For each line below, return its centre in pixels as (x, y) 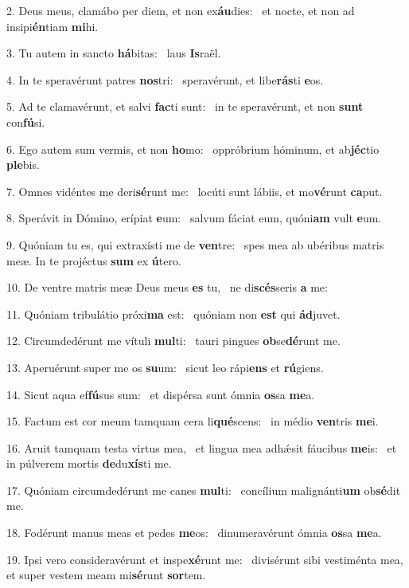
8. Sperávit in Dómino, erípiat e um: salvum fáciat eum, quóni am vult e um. (194, 218)
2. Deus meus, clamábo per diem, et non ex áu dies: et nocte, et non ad (181, 10)
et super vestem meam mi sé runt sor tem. (106, 575)
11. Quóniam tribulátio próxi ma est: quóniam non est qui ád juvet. (173, 314)
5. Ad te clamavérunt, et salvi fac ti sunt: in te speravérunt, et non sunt (185, 106)
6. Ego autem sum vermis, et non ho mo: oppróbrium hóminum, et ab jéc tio (193, 149)
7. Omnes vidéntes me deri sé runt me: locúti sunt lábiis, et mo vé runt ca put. (195, 191)
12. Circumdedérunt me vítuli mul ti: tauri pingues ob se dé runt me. (173, 341)
